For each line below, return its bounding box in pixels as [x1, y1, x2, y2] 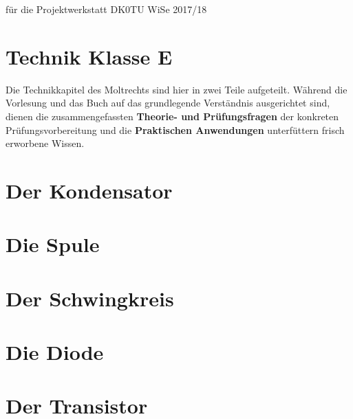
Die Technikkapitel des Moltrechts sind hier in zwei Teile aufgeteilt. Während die [6, 82, 347, 96]
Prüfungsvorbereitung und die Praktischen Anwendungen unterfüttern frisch [6, 122, 345, 137]
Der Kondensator [6, 176, 173, 204]
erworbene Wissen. [6, 136, 85, 150]
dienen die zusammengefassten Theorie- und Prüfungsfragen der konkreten [6, 109, 339, 123]
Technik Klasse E [6, 42, 173, 70]
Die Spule [6, 230, 100, 258]
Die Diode [6, 338, 104, 365]
